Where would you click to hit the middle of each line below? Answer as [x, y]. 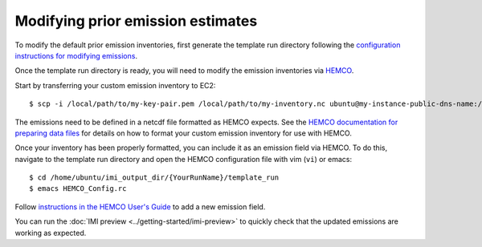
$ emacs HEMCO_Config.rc [78, 189]
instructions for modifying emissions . [76, 55]
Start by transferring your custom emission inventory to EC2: [115, 85]
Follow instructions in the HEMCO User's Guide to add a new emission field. [140, 207]
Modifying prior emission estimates [136, 21]
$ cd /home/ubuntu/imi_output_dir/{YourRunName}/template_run [154, 178]
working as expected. [51, 233]
